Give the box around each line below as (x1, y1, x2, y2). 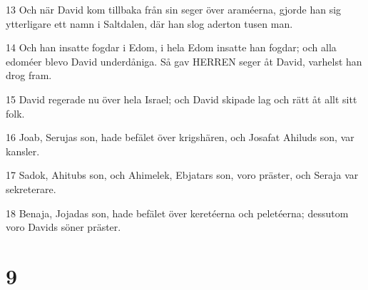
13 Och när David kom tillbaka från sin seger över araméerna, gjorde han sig (6, 2, 342, 16)
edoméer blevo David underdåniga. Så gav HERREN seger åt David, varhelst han (6, 53, 362, 68)
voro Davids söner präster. (6, 219, 121, 234)
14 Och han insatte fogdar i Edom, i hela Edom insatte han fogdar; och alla (6, 40, 337, 55)
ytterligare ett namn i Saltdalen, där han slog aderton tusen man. (6, 16, 293, 31)
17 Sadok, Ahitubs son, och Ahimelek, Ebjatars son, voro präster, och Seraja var (6, 167, 359, 182)
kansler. (6, 143, 40, 158)
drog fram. (6, 68, 52, 83)
